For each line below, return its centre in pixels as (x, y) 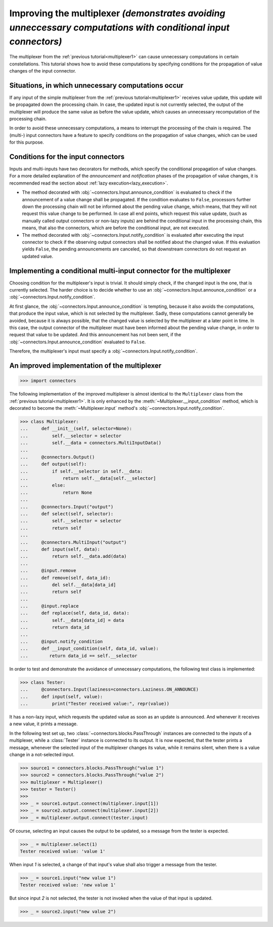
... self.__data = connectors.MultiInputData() (91, 443)
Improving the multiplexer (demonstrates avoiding (117, 13)
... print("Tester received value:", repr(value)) (95, 703)
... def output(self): (53, 464)
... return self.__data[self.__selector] (88, 478)
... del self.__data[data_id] (68, 585)
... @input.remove (48, 571)
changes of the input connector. (43, 70)
